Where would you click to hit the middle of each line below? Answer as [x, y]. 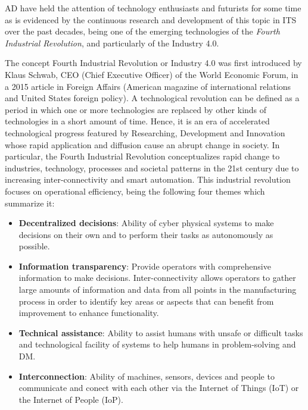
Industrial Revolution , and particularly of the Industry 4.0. [112, 43]
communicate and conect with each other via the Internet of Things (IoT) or [159, 388]
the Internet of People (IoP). [71, 399]
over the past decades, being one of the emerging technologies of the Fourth [142, 31]
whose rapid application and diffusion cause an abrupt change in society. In [142, 144]
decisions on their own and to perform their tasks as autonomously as [146, 234]
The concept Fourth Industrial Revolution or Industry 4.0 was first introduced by [153, 63]
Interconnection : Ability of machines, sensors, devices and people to [147, 376]
